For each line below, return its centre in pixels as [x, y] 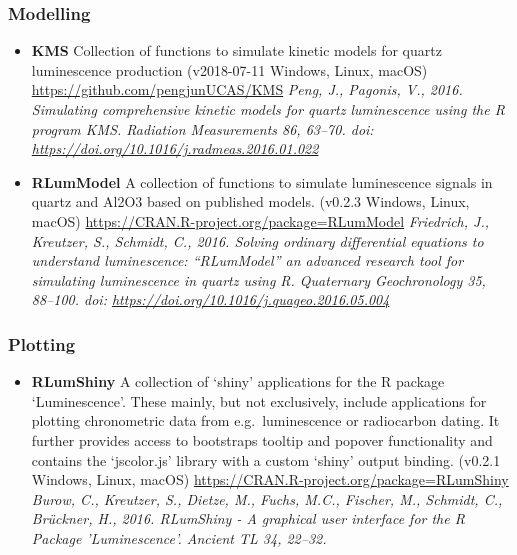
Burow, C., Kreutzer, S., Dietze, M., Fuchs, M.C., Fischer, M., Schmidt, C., [267, 498]
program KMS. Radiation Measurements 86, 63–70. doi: [202, 128]
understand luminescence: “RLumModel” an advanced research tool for [247, 260]
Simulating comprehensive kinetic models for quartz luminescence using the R [268, 109]
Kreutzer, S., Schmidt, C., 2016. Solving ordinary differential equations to [257, 240]
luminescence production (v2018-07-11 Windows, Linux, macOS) [229, 69]
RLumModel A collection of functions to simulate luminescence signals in [262, 181]
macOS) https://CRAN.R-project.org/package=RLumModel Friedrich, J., [260, 220]
